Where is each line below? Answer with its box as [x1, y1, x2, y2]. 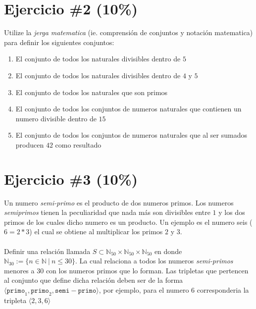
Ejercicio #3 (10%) [4, 168, 138, 189]
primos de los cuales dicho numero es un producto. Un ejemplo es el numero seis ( [4, 216, 253, 227]
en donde [154, 246, 182, 256]
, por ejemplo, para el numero [99, 284, 189, 295]
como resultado [55, 139, 102, 150]
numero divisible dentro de [15, 113, 97, 123]
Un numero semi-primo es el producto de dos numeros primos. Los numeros [4, 197, 234, 207]
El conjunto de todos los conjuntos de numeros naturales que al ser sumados [15, 130, 247, 140]
